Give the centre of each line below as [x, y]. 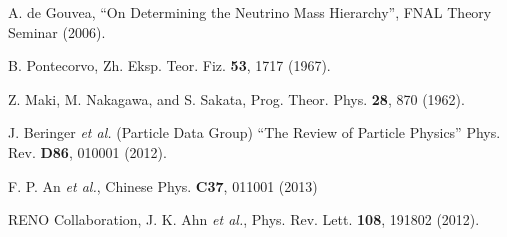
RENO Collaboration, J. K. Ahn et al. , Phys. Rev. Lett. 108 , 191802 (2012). [244, 219]
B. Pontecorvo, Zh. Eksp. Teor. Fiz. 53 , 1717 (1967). [169, 65]
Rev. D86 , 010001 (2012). [87, 151]
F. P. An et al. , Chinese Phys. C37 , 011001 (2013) [163, 185]
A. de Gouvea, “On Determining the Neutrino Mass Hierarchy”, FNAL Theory [250, 12]
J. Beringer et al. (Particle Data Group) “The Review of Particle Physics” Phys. [254, 132]
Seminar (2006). [57, 31]
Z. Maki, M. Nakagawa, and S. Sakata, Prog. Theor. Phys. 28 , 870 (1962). [236, 98]
